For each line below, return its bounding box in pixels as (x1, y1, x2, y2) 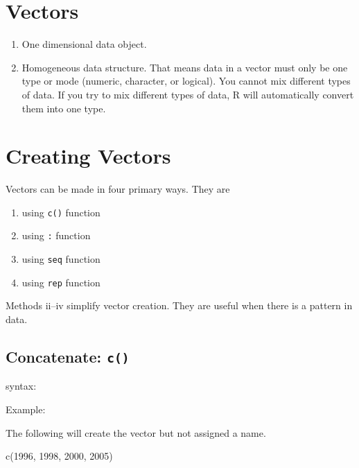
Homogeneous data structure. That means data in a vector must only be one (21, 60, 348, 74)
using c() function (21, 205, 100, 219)
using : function (21, 228, 91, 243)
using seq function (21, 252, 100, 266)
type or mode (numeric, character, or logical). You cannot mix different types (21, 73, 351, 88)
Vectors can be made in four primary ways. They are (6, 182, 230, 196)
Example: (6, 402, 46, 416)
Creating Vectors (6, 141, 171, 170)
